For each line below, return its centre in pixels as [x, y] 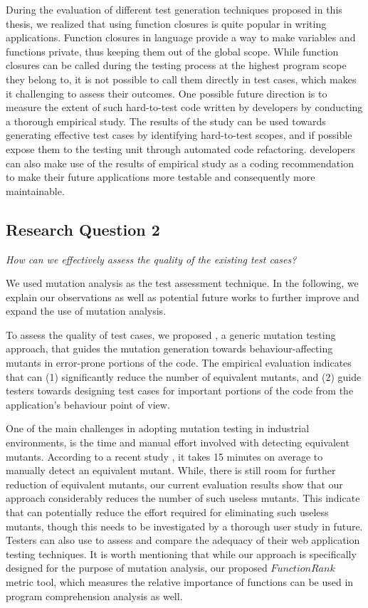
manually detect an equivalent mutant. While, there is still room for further [171, 470]
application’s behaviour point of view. [88, 404]
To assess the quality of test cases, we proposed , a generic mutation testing [171, 334]
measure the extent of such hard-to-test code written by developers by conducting [184, 107]
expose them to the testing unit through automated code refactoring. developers [180, 148]
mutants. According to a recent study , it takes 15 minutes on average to [164, 456]
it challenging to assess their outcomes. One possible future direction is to [167, 93]
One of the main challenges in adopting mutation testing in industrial [158, 428]
